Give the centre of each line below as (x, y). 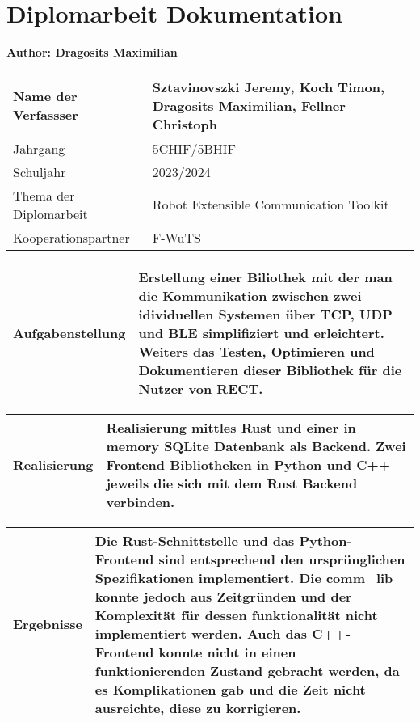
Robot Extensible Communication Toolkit (271, 205)
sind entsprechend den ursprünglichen (282, 559)
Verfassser (46, 115)
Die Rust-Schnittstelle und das (195, 540)
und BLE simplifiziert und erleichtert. (261, 332)
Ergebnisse (48, 624)
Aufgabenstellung (69, 332)
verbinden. (141, 501)
